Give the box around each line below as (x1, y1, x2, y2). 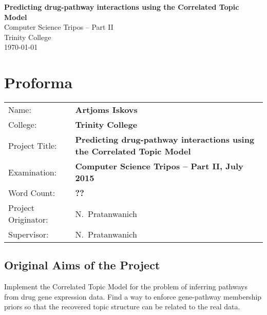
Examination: (8, 166, 57, 178)
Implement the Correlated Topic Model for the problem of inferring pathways (4, 281, 247, 292)
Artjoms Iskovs (75, 104, 138, 116)
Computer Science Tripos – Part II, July (75, 160, 243, 172)
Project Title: (8, 139, 57, 151)
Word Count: (8, 187, 55, 199)
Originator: (8, 213, 48, 226)
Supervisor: (8, 228, 49, 241)
